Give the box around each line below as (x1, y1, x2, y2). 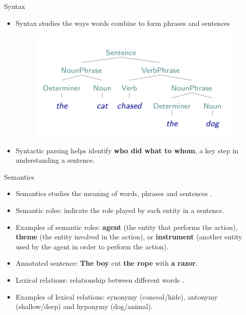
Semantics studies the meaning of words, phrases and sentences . (15, 188, 212, 199)
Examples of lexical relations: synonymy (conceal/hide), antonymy (15, 291, 218, 302)
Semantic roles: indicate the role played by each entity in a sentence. (15, 205, 224, 215)
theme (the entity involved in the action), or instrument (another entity (15, 231, 243, 242)
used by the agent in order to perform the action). (15, 241, 168, 251)
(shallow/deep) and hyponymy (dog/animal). (15, 301, 153, 312)
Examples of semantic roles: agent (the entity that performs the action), (15, 221, 238, 232)
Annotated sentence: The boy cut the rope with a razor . (15, 258, 198, 268)
